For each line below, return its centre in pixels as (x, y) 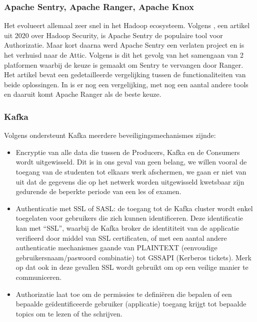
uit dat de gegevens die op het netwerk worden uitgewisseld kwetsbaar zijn (130, 181)
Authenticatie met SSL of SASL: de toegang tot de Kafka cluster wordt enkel (134, 208)
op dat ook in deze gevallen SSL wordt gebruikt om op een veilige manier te (132, 267)
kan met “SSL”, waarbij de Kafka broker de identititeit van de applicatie (127, 227)
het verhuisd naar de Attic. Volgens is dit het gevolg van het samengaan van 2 (124, 55)
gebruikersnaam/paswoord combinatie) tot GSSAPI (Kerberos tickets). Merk (133, 257)
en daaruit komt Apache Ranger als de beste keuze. (83, 94)
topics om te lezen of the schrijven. (69, 313)
